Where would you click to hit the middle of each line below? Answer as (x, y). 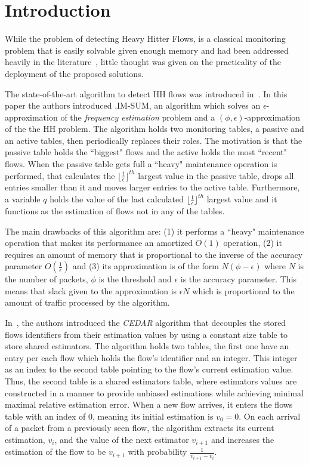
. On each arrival (270, 416)
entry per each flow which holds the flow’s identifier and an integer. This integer (151, 357)
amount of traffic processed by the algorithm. (87, 302)
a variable (23, 199)
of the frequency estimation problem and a (138, 117)
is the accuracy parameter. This (239, 279)
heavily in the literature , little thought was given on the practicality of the (143, 62)
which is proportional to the (243, 290)
